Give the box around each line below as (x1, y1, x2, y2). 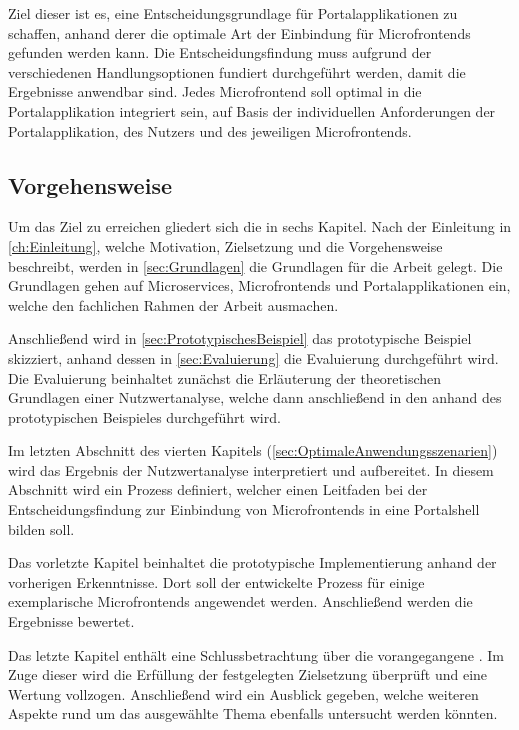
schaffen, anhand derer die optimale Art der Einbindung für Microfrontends (8, 22, 471, 43)
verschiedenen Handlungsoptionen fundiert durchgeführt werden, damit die (8, 61, 466, 82)
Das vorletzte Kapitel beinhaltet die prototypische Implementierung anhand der (8, 552, 497, 573)
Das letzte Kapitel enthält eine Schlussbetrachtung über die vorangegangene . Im (8, 644, 504, 665)
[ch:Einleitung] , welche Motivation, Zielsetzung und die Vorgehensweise (8, 235, 443, 256)
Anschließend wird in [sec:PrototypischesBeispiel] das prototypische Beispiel (8, 328, 472, 349)
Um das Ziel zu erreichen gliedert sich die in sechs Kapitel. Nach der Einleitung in (8, 216, 512, 237)
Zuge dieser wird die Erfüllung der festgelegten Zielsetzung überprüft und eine (8, 664, 488, 685)
